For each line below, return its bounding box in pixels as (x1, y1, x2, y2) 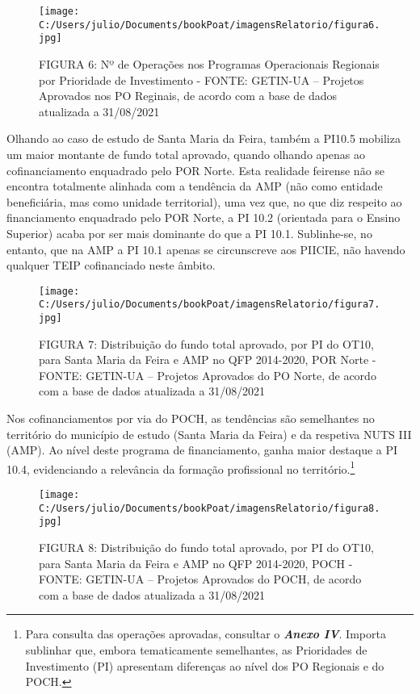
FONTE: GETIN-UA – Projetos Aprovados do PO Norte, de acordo (39, 366, 376, 383)
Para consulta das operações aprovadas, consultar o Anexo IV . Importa (25, 625, 386, 642)
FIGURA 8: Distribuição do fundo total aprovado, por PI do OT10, (39, 539, 374, 556)
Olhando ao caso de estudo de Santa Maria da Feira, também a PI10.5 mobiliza (6, 130, 401, 147)
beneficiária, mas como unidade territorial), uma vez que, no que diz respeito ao (6, 193, 402, 210)
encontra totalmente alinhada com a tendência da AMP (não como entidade (6, 178, 383, 194)
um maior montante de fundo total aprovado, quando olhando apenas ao (6, 145, 365, 162)
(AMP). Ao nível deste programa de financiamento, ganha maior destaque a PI (6, 441, 398, 458)
